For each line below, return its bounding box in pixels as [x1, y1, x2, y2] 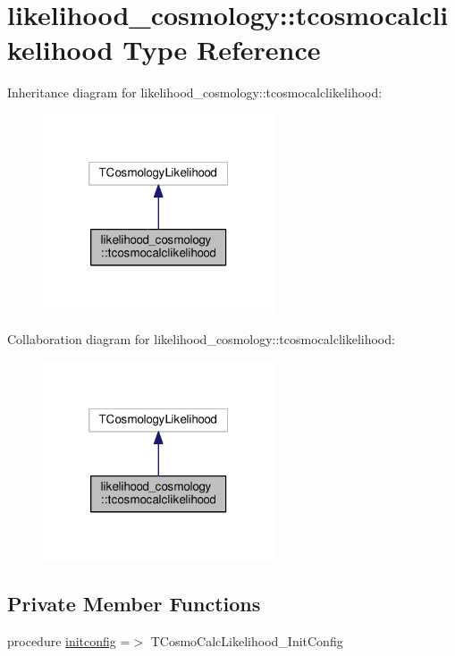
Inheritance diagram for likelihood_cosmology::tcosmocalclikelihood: [7, 83, 383, 102]
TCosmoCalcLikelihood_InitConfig [150, 631, 343, 650]
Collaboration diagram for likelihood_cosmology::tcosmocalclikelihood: [7, 330, 395, 349]
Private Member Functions [7, 590, 261, 618]
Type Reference [122, 31, 321, 68]
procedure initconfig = [7, 631, 131, 650]
